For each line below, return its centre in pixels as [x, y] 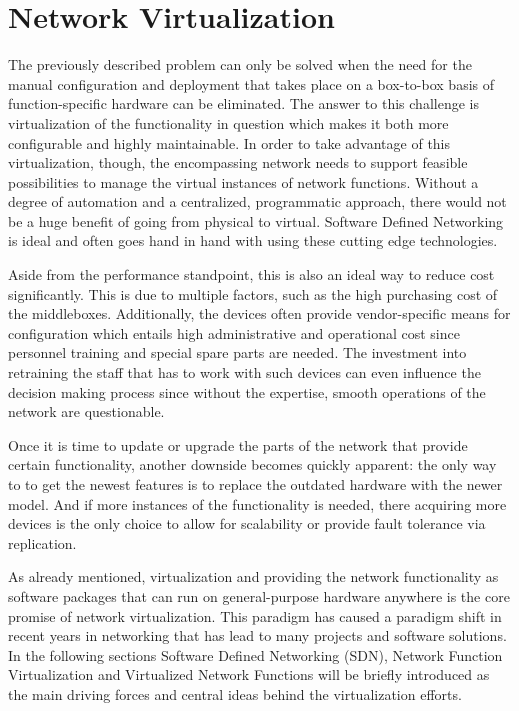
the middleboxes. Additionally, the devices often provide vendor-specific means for [259, 313]
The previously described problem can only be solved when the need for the [240, 64]
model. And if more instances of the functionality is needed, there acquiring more [257, 503]
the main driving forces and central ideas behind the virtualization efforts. [235, 693]
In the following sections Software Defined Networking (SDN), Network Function [255, 654]
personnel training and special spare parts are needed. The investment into [237, 352]
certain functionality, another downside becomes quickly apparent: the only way [252, 464]
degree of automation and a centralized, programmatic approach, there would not [257, 201]
